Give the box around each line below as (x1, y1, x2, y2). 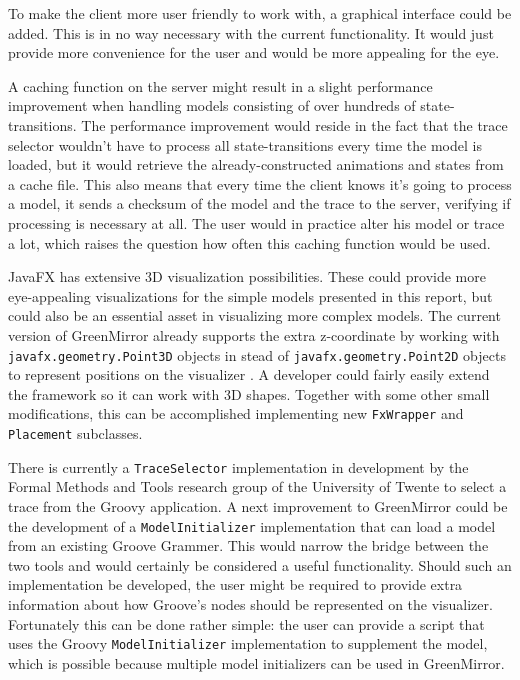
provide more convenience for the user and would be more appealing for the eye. (8, 42, 500, 63)
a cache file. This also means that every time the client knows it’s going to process (8, 173, 512, 194)
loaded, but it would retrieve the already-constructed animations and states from (8, 154, 504, 175)
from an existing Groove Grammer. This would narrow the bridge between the (8, 535, 489, 556)
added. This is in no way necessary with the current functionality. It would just (8, 22, 494, 43)
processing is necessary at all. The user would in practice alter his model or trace (8, 212, 505, 233)
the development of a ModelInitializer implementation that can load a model (8, 515, 496, 536)
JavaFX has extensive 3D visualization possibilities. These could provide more (8, 266, 486, 287)
